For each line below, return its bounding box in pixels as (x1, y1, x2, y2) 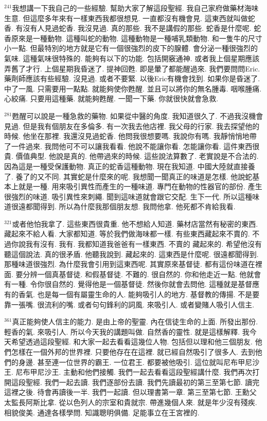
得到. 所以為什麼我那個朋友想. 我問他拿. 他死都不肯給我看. (40, 201, 236, 212)
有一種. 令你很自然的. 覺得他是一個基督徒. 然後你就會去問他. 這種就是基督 (4, 279, 253, 289)
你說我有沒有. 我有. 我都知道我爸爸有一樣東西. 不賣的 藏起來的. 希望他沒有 (11, 239, 262, 249)
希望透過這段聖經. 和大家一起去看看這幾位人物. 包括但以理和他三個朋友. (11, 336, 253, 347)
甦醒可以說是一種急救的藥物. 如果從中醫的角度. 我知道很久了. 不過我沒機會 (12, 110, 263, 121)
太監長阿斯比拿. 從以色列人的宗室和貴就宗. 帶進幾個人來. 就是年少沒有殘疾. (4, 396, 257, 407)
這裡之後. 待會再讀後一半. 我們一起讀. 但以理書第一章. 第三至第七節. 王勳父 (4, 387, 257, 397)
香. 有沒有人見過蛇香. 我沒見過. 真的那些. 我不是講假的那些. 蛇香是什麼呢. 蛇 (4, 23, 261, 33)
